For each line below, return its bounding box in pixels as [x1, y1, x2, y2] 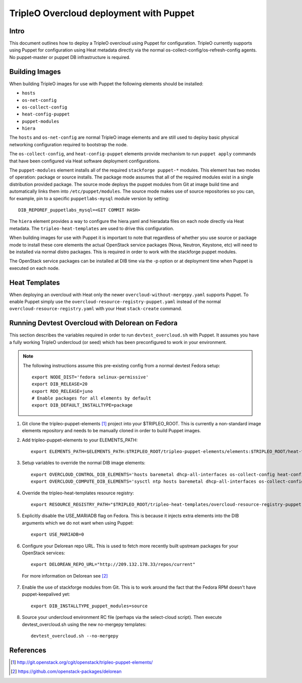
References [9, 646, 46, 654]
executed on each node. [9, 265, 60, 271]
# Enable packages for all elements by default [32, 395, 152, 401]
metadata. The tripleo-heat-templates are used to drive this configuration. [9, 225, 175, 232]
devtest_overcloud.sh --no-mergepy [31, 633, 119, 639]
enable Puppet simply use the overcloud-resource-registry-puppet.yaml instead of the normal [9, 299, 221, 305]
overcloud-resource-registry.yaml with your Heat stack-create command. [9, 306, 182, 312]
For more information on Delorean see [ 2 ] [22, 573, 108, 579]
